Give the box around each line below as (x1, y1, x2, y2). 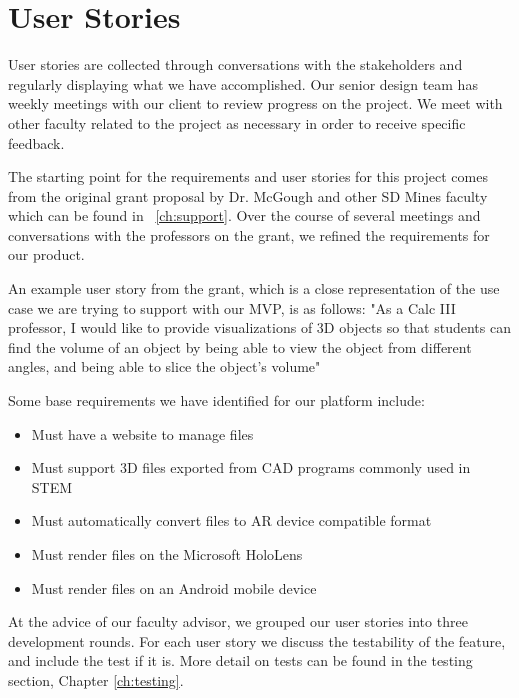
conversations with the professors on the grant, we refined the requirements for (8, 224, 490, 245)
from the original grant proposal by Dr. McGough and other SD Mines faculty (8, 185, 488, 206)
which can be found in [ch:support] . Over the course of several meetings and (8, 205, 481, 226)
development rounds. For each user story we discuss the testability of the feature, (8, 630, 506, 651)
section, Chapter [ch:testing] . (8, 669, 184, 690)
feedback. (8, 132, 65, 153)
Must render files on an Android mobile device (31, 577, 317, 598)
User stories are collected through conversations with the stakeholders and (8, 54, 463, 75)
